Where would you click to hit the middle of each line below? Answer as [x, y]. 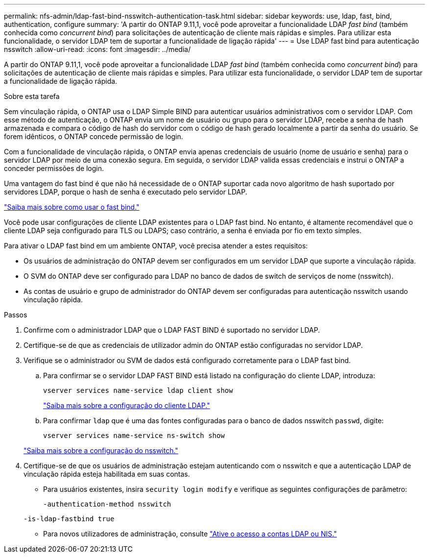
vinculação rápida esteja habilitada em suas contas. [107, 474]
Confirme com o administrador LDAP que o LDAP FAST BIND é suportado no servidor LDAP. [172, 330]
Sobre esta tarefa [32, 96]
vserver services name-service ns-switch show [134, 436]
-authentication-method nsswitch [107, 504]
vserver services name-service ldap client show [138, 390]
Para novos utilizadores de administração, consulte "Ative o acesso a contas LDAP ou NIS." [190, 534]
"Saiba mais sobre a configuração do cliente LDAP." [127, 405]
